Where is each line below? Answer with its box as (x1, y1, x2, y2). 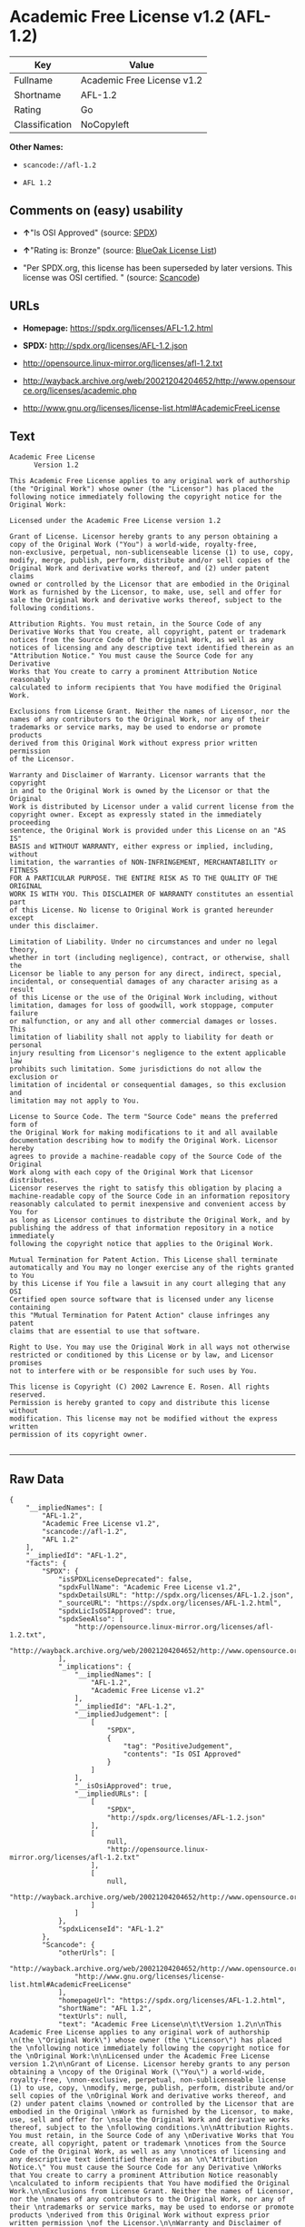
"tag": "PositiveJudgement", (123, 1742, 233, 1751)
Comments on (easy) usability (9, 203, 183, 219)
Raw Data (9, 1471, 65, 1487)
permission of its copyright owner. (9, 1430, 148, 1440)
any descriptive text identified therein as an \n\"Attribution (9, 2155, 258, 2164)
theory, (9, 945, 39, 955)
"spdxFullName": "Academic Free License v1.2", (57, 1583, 242, 1592)
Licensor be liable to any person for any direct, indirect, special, (9, 969, 282, 978)
